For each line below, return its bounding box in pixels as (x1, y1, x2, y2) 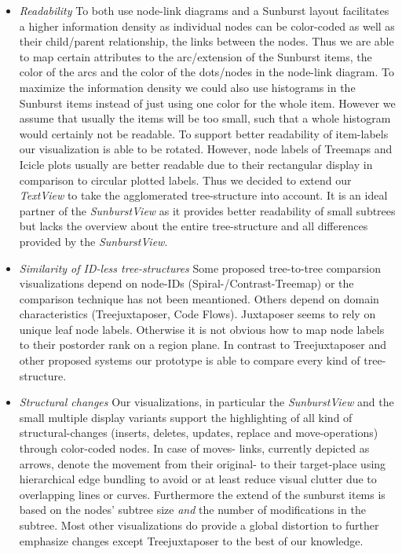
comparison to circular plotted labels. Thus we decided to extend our (19, 171, 352, 188)
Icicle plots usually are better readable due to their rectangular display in (19, 156, 373, 172)
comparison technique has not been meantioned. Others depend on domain (19, 290, 379, 306)
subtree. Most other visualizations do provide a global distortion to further (19, 517, 379, 533)
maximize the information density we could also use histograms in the (19, 79, 356, 95)
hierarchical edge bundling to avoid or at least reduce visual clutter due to (19, 471, 377, 487)
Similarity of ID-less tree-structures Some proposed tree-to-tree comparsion (19, 259, 381, 276)
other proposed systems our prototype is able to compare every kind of (19, 352, 360, 369)
